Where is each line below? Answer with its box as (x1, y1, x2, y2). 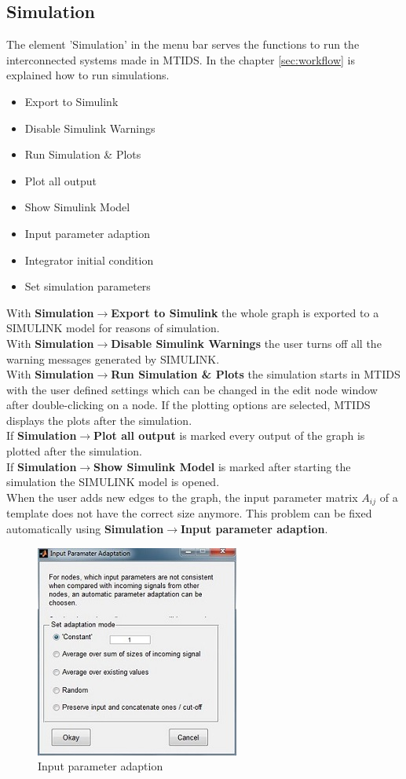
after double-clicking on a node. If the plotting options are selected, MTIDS (6, 397, 371, 413)
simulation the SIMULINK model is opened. (6, 474, 220, 490)
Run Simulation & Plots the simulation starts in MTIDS (111, 366, 401, 382)
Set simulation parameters (24, 278, 151, 294)
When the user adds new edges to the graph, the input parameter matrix (6, 488, 358, 505)
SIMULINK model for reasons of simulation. (6, 320, 220, 336)
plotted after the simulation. (6, 443, 142, 459)
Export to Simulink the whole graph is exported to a (111, 304, 379, 320)
